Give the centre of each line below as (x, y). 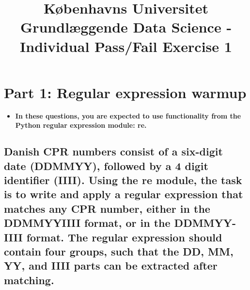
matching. (29, 280)
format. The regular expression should (124, 237)
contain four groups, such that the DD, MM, (119, 251)
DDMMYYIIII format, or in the (87, 223)
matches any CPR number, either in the (107, 208)
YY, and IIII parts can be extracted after (111, 265)
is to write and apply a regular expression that (124, 194)
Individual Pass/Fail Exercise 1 (126, 46)
